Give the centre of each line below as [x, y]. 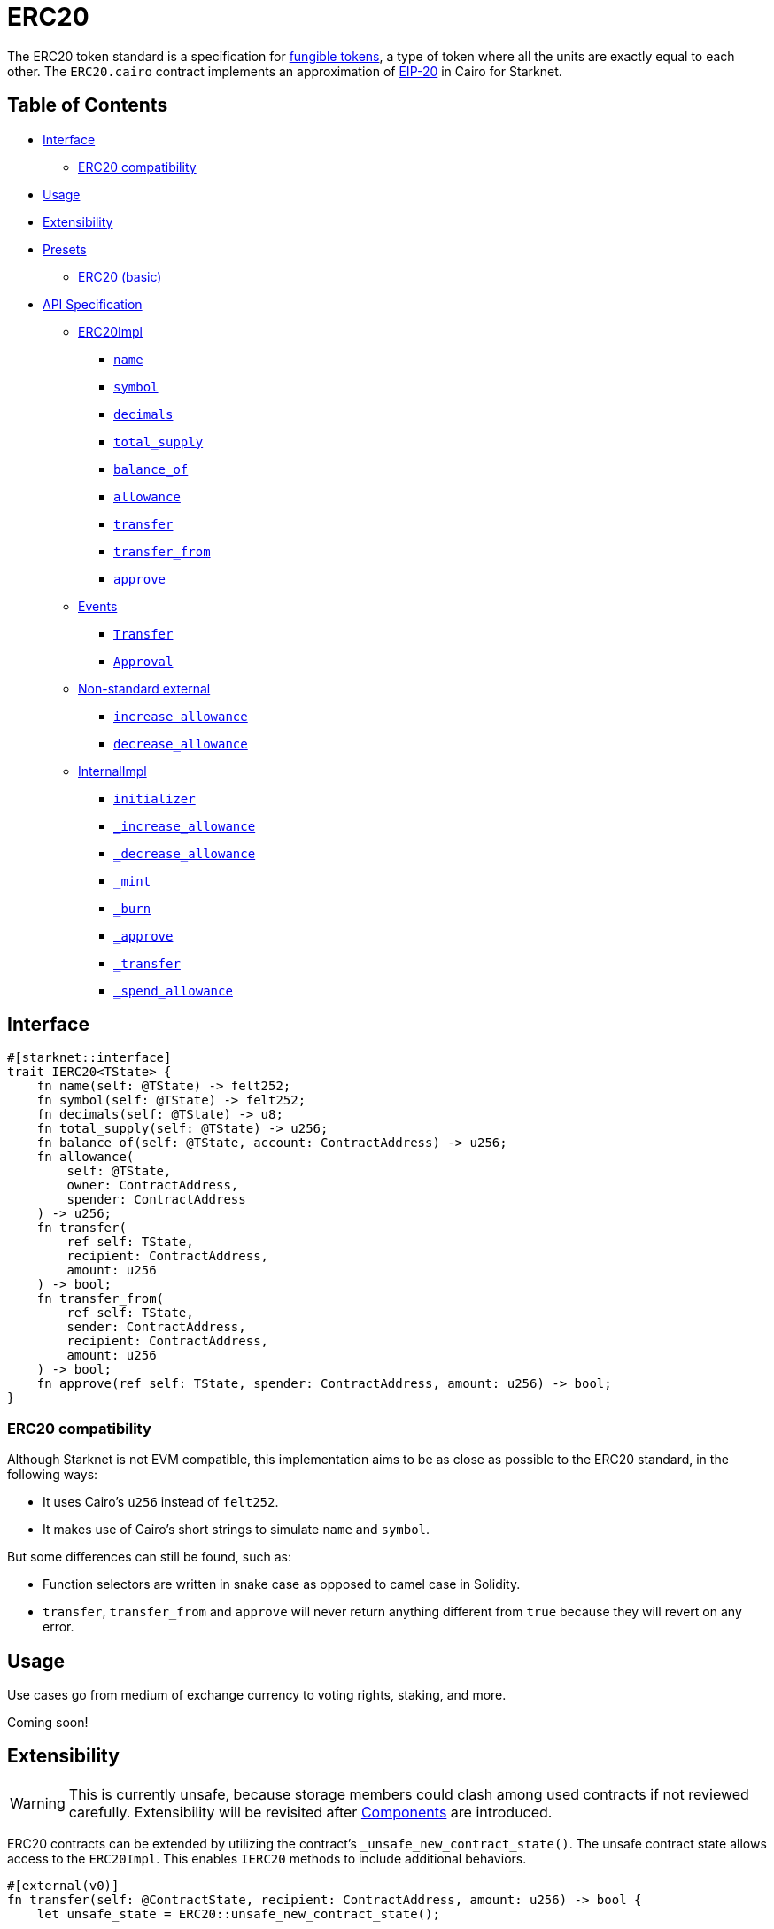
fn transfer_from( [101, 1299]
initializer [155, 798]
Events [98, 606]
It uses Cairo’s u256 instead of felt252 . [161, 1502]
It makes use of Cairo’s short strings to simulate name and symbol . [236, 1530]
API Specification [93, 304]
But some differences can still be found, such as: [149, 1557]
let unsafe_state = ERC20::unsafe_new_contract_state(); [238, 1914]
